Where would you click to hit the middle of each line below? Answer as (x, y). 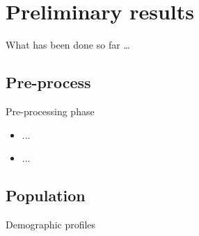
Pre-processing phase (50, 111)
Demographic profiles (51, 224)
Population (46, 195)
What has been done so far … (68, 45)
